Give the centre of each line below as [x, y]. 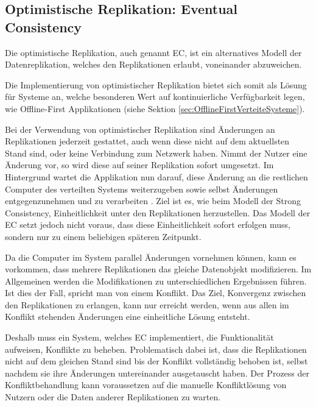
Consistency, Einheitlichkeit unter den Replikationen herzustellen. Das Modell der [158, 212]
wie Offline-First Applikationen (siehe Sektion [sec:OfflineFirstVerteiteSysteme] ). [155, 108]
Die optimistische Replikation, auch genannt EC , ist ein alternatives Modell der [153, 52]
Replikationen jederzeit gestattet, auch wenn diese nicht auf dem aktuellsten [147, 141]
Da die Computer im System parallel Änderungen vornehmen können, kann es [151, 257]
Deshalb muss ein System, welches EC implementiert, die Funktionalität [139, 337]
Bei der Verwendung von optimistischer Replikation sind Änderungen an [140, 129]
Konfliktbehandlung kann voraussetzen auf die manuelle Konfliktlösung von [146, 385]
